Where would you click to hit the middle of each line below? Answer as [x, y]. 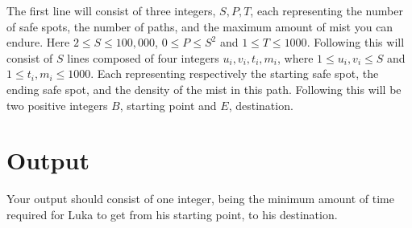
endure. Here [38, 42]
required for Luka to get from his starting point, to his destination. [172, 214]
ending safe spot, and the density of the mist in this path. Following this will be [204, 89]
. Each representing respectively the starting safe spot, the [235, 73]
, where [295, 57]
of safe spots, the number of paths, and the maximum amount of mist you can [200, 26]
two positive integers [57, 105]
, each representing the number [327, 10]
